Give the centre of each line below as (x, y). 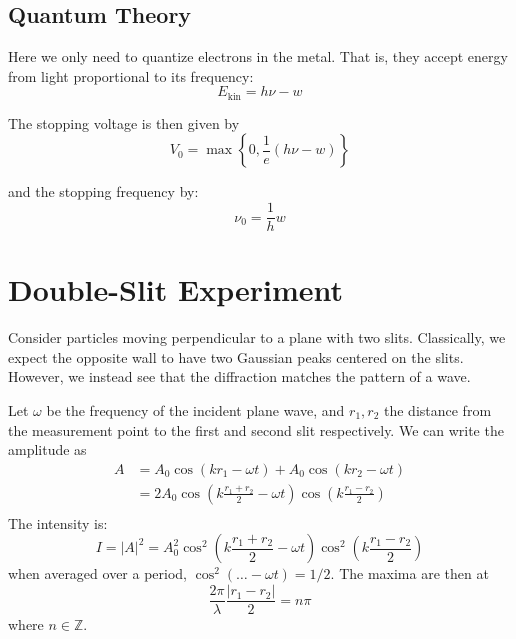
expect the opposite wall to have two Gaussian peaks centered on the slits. (236, 356)
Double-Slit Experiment (175, 289)
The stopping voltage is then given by (124, 122)
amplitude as (47, 449)
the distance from (437, 410)
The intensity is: (58, 522)
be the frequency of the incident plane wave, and (195, 410)
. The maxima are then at (409, 573)
